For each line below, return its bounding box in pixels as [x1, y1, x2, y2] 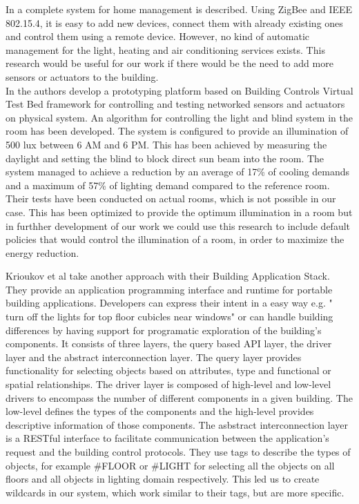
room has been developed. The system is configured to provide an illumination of [6, 124, 349, 138]
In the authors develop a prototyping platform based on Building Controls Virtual [6, 83, 353, 97]
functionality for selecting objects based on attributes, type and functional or [6, 363, 331, 378]
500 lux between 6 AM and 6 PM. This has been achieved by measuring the [6, 137, 327, 151]
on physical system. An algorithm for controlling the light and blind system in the [6, 110, 353, 124]
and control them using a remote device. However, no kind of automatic [6, 29, 310, 43]
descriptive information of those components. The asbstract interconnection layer [6, 417, 349, 432]
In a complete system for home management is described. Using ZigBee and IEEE [6, 2, 353, 16]
